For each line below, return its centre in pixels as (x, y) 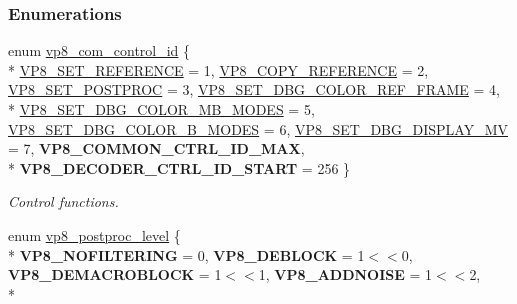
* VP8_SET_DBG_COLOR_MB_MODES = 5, (161, 109)
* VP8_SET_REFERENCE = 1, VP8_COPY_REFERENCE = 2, (218, 69)
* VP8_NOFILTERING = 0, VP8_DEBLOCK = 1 (186, 254)
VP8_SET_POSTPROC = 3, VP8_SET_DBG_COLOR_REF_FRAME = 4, (254, 89)
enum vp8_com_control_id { (99, 50)
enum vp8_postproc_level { (94, 234)
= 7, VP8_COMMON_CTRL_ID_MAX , (156, 148)
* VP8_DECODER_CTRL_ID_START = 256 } (179, 167)
